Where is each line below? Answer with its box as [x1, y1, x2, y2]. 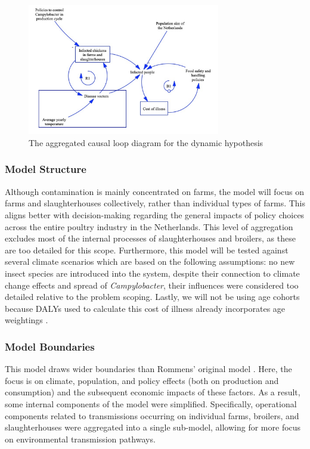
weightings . [5, 314, 48, 326]
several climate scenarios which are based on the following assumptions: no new [5, 255, 295, 268]
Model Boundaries [5, 339, 95, 354]
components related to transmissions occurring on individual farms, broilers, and [5, 409, 299, 422]
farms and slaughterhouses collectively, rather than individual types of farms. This [5, 197, 305, 209]
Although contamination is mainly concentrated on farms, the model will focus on [5, 185, 304, 197]
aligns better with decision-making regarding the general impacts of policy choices [5, 208, 305, 221]
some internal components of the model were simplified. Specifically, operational [5, 397, 297, 410]
